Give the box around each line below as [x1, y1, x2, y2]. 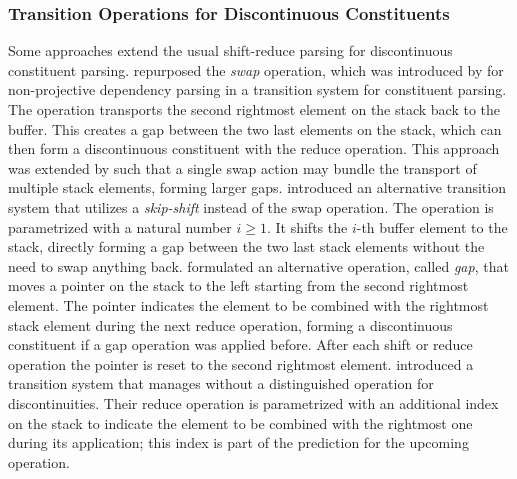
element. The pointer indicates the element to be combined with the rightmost [8, 294, 489, 315]
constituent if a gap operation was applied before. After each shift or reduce [8, 334, 473, 355]
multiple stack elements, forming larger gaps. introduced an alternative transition [8, 177, 506, 198]
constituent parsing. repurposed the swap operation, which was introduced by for [8, 59, 504, 80]
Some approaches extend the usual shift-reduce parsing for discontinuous [8, 40, 453, 61]
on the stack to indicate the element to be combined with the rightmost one [8, 412, 473, 433]
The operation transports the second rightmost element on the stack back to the [8, 99, 501, 119]
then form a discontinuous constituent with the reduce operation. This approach [8, 138, 500, 159]
